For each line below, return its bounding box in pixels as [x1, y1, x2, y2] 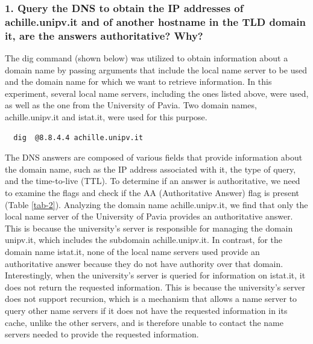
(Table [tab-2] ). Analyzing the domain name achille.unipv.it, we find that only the [5, 198, 308, 210]
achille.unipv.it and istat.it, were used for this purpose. [5, 111, 207, 123]
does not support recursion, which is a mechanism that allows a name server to [5, 292, 297, 305]
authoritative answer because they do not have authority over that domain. [5, 257, 283, 269]
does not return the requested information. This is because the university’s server [5, 280, 305, 293]
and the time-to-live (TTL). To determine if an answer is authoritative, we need [5, 174, 300, 187]
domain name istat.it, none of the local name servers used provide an [5, 245, 260, 257]
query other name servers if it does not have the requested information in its [5, 304, 288, 316]
